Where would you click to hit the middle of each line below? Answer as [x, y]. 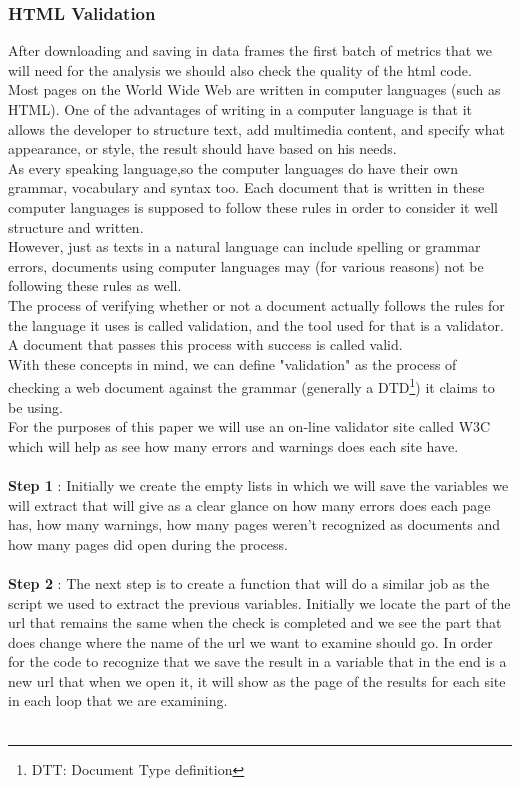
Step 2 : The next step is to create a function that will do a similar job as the [249, 582]
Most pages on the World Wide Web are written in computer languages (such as [254, 89]
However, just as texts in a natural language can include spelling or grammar [244, 246]
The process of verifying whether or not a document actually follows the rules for [256, 304]
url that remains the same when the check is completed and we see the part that [255, 622]
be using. [35, 406]
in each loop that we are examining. [118, 700]
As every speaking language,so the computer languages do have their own [233, 167]
